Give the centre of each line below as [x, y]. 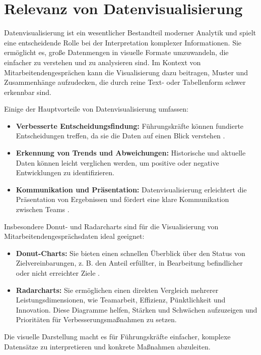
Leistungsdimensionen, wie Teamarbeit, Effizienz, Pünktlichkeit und [121, 300]
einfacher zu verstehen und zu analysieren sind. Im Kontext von [103, 62]
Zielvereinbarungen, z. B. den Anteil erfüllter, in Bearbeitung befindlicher [129, 263]
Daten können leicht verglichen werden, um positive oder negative [117, 162]
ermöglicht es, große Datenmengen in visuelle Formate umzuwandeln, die [116, 52]
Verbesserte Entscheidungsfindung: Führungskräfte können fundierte [130, 125]
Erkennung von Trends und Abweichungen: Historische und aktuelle [131, 153]
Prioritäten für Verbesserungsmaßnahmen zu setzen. [96, 319]
